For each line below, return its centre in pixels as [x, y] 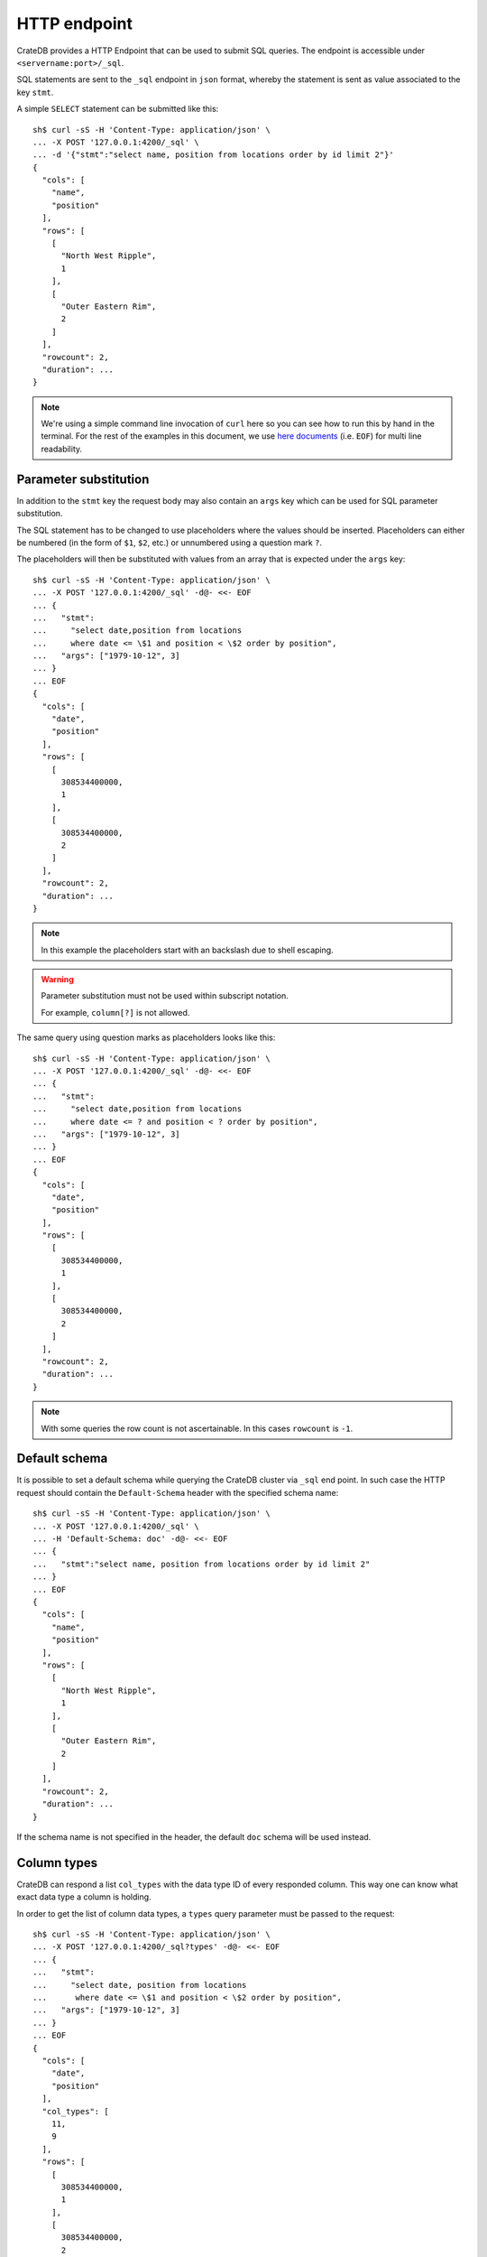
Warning [57, 980]
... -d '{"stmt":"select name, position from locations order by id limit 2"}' [213, 155]
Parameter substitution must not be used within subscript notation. [165, 996]
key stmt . [35, 92]
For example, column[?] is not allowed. [115, 1012]
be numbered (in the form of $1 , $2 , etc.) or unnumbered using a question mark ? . [170, 543]
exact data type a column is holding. [84, 1897]
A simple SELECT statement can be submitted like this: [118, 109]
